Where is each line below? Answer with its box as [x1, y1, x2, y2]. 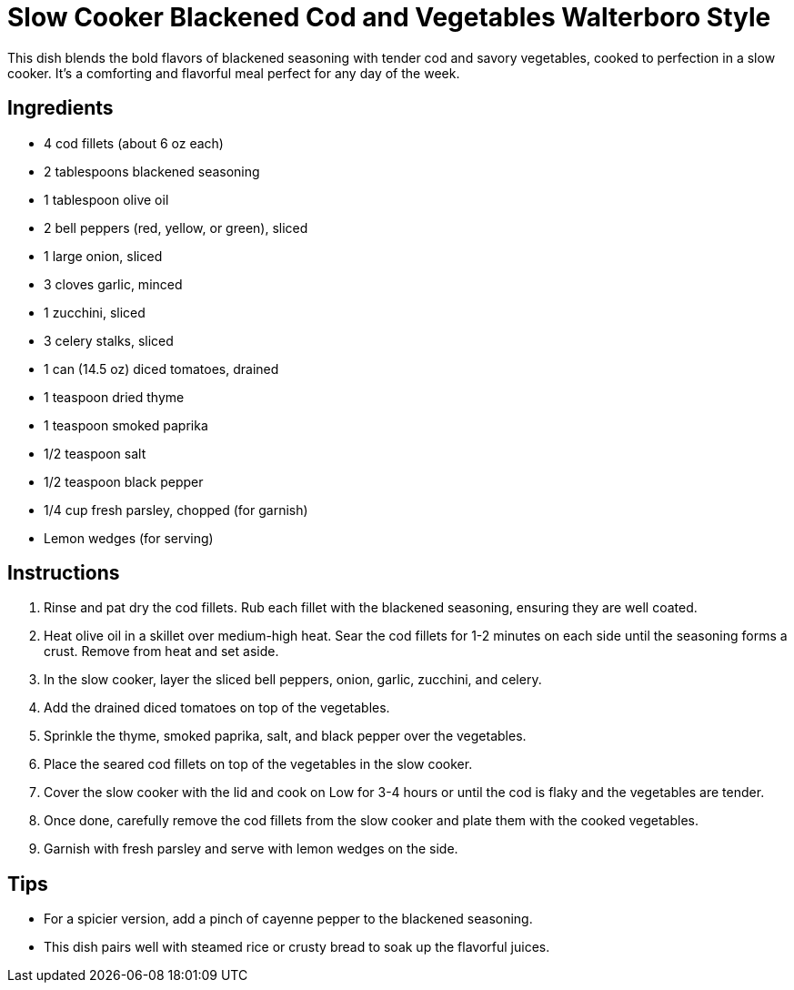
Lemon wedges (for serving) [44, 530, 214, 546]
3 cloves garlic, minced [44, 276, 183, 292]
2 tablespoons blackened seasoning [44, 163, 260, 179]
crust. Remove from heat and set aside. [44, 643, 279, 660]
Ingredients [7, 96, 114, 120]
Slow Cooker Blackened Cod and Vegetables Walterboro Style [7, 2, 771, 33]
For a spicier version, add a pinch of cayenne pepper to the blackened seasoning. [44, 911, 533, 927]
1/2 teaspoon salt [44, 445, 146, 461]
